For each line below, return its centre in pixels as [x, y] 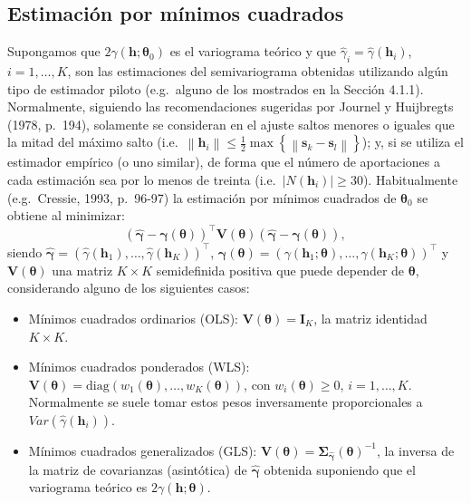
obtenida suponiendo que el [340, 469]
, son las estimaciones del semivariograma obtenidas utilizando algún [258, 71]
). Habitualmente [410, 179]
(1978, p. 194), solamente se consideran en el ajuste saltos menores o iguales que [231, 124]
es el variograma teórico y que [253, 51]
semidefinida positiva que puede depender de [280, 270]
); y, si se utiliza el [413, 142]
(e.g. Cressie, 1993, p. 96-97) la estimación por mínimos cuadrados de [202, 197]
